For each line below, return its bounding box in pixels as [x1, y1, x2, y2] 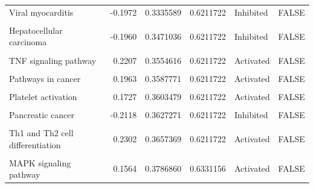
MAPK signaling [9, 156, 71, 169]
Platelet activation [9, 90, 77, 102]
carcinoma [9, 36, 47, 48]
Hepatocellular [9, 23, 63, 36]
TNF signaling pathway [9, 54, 97, 66]
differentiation [9, 138, 61, 151]
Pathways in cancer [9, 72, 81, 84]
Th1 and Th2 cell [9, 126, 74, 139]
